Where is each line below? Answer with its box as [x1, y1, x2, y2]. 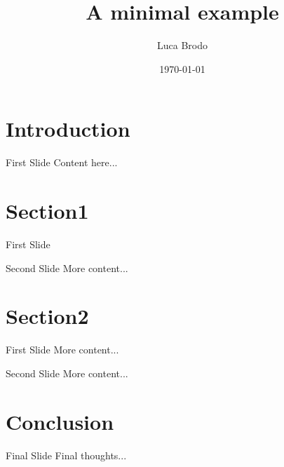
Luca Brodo [157, 38, 208, 53]
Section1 [6, 196, 89, 225]
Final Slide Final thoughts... [6, 447, 127, 462]
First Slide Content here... [6, 155, 118, 170]
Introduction [6, 114, 130, 143]
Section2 [6, 302, 89, 330]
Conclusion [6, 407, 114, 435]
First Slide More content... [6, 342, 119, 357]
